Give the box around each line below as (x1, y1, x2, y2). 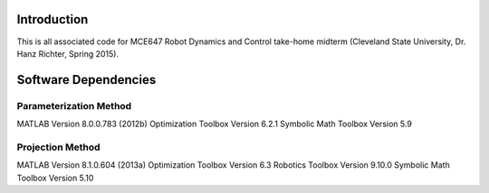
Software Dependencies (16, 72, 157, 87)
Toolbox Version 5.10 (16, 172, 94, 183)
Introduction (16, 12, 89, 27)
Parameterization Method (16, 99, 132, 112)
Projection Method (16, 141, 101, 153)
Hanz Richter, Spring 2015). (16, 48, 120, 59)
